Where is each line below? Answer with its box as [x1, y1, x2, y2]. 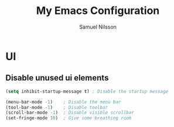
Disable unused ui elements [5, 73, 109, 83]
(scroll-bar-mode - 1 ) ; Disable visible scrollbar [5, 110, 134, 116]
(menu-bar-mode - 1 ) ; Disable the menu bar [5, 99, 121, 105]
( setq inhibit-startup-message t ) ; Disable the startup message [5, 89, 168, 94]
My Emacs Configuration [36, 4, 160, 17]
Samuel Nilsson [79, 23, 117, 30]
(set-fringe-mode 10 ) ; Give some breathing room [5, 115, 132, 121]
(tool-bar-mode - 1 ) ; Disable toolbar [5, 104, 108, 110]
